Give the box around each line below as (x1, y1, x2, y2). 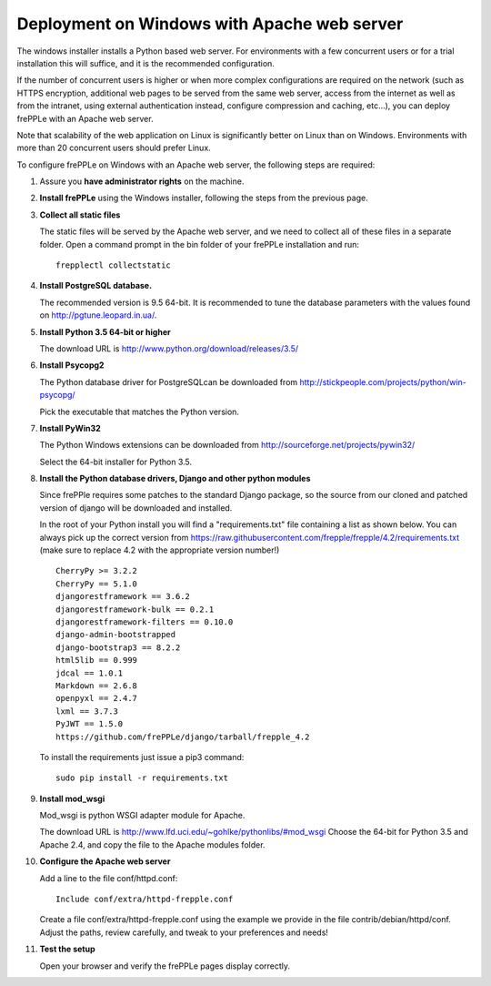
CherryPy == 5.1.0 (55, 578, 138, 589)
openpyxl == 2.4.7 (55, 693, 138, 704)
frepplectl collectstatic (55, 260, 172, 270)
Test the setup (39, 943, 95, 955)
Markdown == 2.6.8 (55, 680, 138, 691)
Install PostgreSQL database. (39, 280, 153, 291)
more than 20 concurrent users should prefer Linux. (16, 142, 211, 154)
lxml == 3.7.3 (55, 706, 118, 717)
